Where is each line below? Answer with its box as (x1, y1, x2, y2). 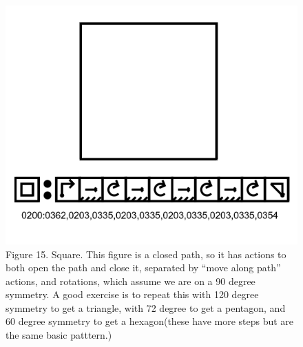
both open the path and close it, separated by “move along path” (6, 260, 281, 275)
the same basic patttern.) (6, 328, 112, 342)
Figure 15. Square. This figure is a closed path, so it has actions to (6, 246, 286, 261)
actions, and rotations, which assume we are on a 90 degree (6, 273, 255, 288)
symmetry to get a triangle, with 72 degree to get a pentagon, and (6, 300, 286, 315)
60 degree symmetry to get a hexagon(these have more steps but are (6, 314, 294, 328)
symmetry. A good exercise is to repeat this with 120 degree (6, 287, 259, 302)
